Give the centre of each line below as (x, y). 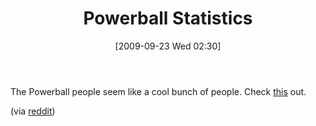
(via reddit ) (33, 111)
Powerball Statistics (168, 18)
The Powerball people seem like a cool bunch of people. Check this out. (158, 91)
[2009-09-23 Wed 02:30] (168, 46)
